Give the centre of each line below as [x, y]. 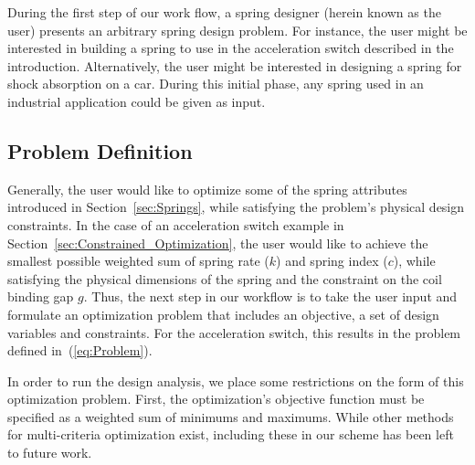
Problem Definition [100, 150]
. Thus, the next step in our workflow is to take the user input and [270, 296]
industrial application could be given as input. [137, 101]
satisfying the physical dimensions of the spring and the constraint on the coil [225, 278]
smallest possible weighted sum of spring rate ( [138, 261]
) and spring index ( [332, 261]
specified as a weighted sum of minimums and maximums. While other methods [231, 416]
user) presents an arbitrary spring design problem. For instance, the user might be [237, 30]
